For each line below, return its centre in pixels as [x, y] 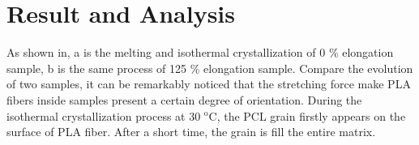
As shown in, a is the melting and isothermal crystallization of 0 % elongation [200, 52]
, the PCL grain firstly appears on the [311, 115]
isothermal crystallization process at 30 [104, 115]
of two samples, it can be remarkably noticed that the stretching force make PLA [209, 84]
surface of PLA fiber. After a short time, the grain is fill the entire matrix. [191, 132]
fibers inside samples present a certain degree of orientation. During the [184, 99]
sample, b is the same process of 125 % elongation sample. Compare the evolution [210, 68]
